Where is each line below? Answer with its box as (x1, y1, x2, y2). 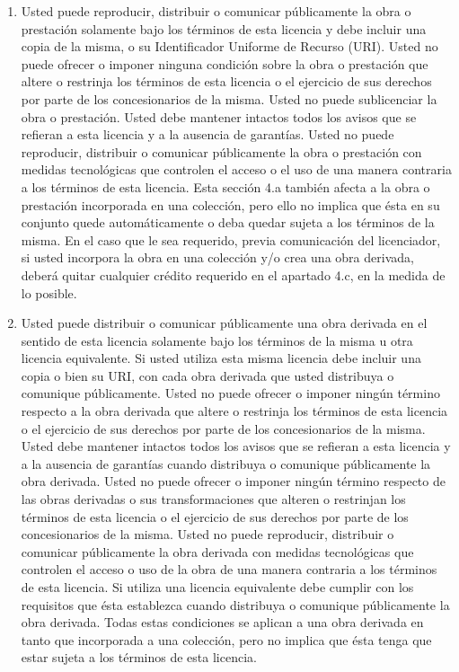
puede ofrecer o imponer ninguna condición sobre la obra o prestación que (21, 54, 428, 73)
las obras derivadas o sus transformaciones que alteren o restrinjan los (21, 490, 406, 508)
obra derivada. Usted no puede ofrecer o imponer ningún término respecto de (21, 472, 446, 491)
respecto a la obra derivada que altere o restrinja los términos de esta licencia (21, 402, 448, 420)
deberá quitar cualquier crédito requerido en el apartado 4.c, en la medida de (21, 265, 446, 284)
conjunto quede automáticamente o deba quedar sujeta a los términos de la (21, 213, 435, 232)
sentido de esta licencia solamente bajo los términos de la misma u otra (21, 331, 413, 349)
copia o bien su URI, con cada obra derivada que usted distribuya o (21, 366, 394, 385)
